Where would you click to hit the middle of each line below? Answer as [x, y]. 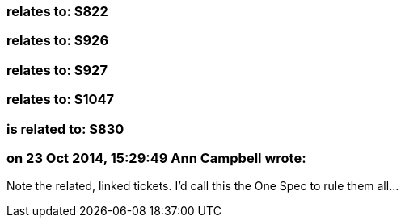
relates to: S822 [57, 11]
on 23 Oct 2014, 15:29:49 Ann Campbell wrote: [156, 158]
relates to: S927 [57, 70]
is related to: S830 [65, 129]
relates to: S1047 [61, 100]
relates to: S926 [58, 41]
